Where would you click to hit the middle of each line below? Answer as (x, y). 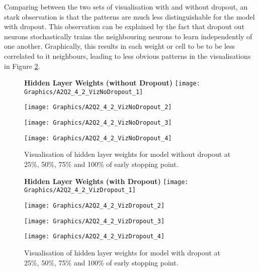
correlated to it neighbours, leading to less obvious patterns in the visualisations (127, 56)
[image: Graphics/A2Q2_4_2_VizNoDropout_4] (98, 138)
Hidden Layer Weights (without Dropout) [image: (112, 83)
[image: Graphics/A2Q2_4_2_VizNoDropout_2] (98, 107)
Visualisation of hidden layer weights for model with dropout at (122, 252)
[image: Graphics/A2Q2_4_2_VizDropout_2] (95, 205)
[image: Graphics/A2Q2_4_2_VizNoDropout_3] (98, 123)
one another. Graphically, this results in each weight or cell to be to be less (120, 46)
